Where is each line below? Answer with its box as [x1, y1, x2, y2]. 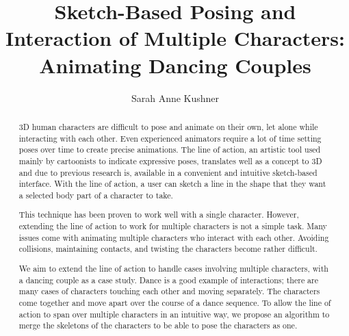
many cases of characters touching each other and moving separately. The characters [18, 285, 320, 297]
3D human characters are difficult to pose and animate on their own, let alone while [18, 120, 318, 132]
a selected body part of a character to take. [18, 189, 173, 201]
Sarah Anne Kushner [131, 90, 220, 105]
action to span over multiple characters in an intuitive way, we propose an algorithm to [18, 308, 330, 320]
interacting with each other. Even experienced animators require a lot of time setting [18, 132, 322, 144]
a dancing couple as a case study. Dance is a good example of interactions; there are [18, 274, 319, 285]
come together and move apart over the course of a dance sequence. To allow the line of [18, 296, 331, 308]
